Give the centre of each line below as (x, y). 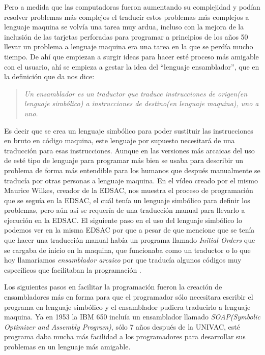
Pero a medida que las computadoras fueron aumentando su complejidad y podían (132, 7)
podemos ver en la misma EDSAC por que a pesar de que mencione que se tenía (129, 230)
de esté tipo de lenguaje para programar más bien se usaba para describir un (124, 160)
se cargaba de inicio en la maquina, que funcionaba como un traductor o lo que (127, 250)
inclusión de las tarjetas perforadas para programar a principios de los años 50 (126, 36)
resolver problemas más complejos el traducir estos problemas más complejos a (127, 17)
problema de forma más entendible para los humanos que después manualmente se (132, 170)
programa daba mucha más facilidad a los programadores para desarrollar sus (125, 336)
